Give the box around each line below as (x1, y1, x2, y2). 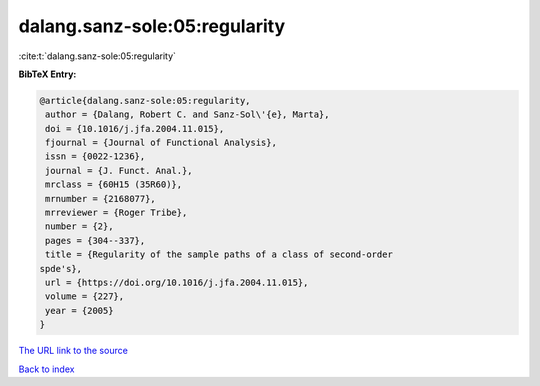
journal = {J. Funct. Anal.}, (45, 165, 194, 176)
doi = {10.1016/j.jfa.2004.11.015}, (45, 123, 225, 134)
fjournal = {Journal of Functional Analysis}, (45, 137, 277, 149)
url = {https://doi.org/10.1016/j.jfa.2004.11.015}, (45, 277, 309, 288)
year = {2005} (45, 305, 114, 316)
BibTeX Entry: (18, 68, 77, 80)
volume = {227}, (45, 291, 125, 302)
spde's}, (39, 263, 83, 274)
